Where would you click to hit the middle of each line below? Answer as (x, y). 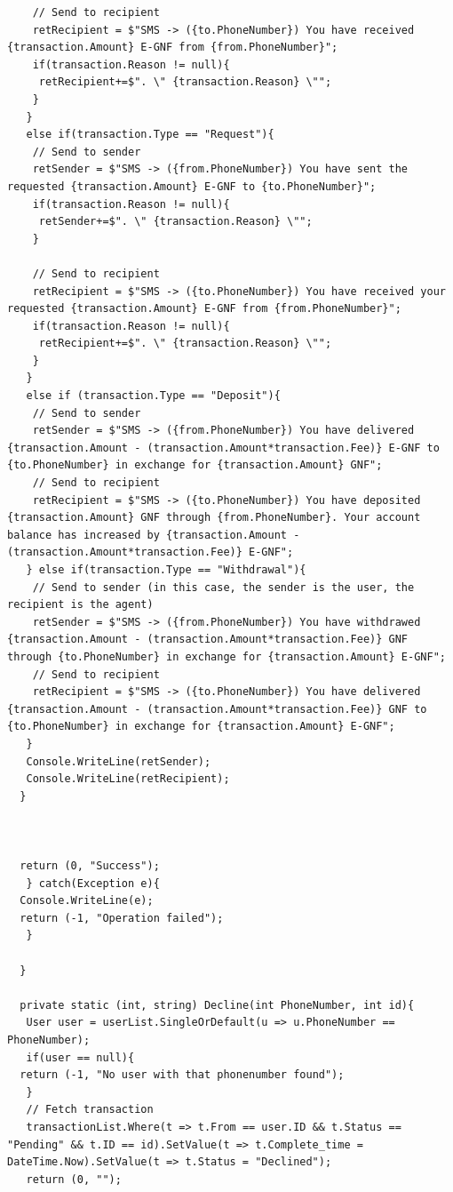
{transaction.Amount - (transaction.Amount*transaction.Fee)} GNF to (217, 709)
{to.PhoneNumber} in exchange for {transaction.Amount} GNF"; (195, 465)
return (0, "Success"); (90, 866)
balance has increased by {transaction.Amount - (154, 535)
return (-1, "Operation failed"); (122, 918)
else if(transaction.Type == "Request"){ (150, 135)
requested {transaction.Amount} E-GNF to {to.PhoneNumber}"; (192, 186)
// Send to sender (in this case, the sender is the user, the (223, 587)
